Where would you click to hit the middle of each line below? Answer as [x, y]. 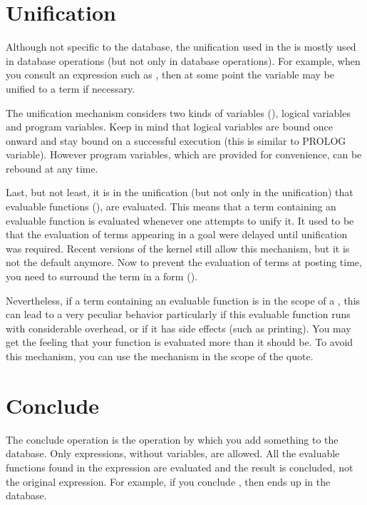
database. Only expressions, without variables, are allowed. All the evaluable [173, 453]
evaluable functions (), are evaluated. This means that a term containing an [171, 206]
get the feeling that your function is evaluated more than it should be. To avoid [180, 342]
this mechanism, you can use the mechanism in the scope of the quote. [160, 356]
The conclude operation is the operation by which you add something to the [172, 439]
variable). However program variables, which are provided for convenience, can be [184, 154]
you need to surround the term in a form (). [102, 276]
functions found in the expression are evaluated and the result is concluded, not [180, 467]
